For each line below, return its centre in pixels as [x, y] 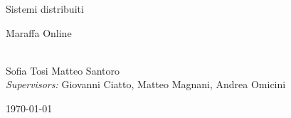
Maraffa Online [39, 32]
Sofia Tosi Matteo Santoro [63, 70]
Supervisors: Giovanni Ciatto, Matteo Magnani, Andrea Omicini [146, 84]
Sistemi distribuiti [45, 9]
